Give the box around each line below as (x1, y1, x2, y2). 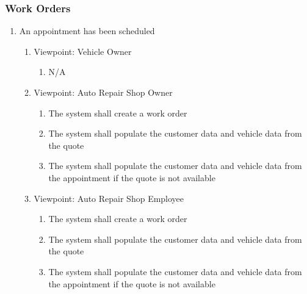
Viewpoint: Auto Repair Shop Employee (34, 192, 184, 204)
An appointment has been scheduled (19, 24, 155, 37)
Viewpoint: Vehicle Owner (34, 45, 132, 57)
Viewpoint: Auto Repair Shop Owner (34, 86, 173, 98)
